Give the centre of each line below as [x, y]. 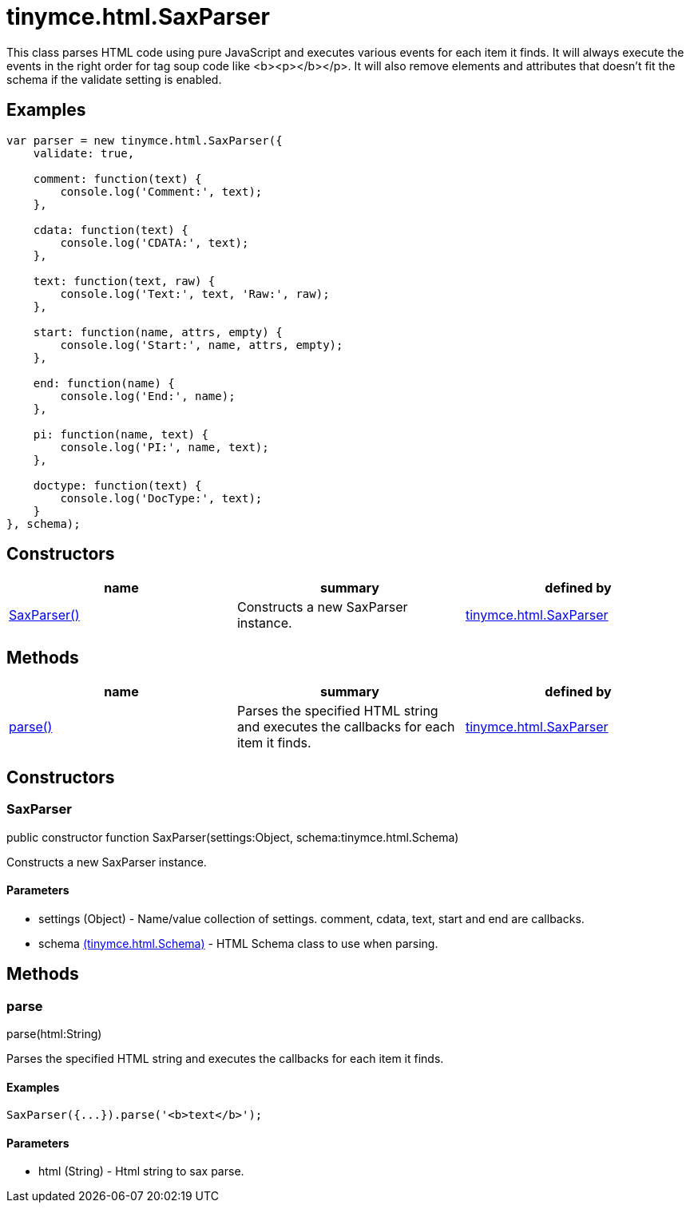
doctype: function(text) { [117, 485]
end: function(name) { [104, 383]
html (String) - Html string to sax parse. [141, 1171]
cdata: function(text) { [111, 230]
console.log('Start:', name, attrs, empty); [202, 345]
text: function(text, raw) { [124, 281]
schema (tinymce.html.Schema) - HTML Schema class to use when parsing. [238, 943]
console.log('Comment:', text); [161, 191]
